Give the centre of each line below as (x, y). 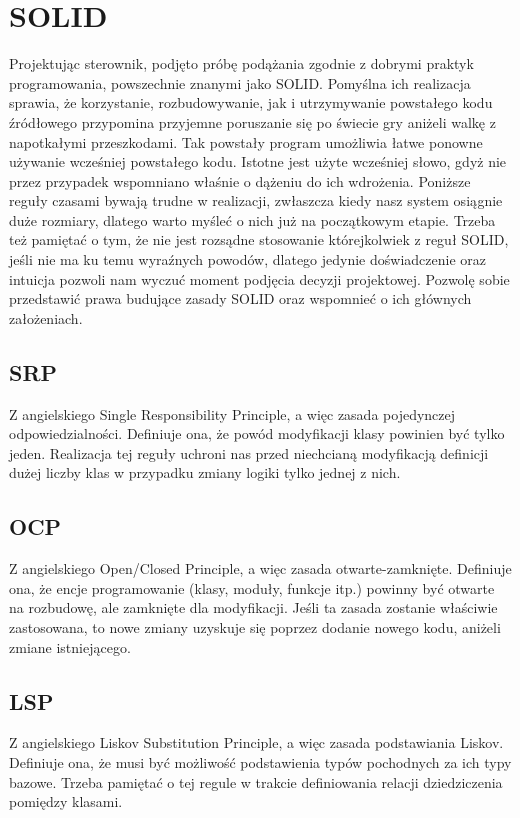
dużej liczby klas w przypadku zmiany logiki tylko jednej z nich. (205, 472)
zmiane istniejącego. (70, 646)
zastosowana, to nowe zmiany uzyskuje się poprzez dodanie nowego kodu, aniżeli (255, 627)
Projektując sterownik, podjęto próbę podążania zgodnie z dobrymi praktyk (241, 63)
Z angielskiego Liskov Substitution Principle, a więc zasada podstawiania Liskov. (256, 742)
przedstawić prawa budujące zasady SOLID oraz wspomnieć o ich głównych (240, 298)
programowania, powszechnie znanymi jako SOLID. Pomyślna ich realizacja (240, 82)
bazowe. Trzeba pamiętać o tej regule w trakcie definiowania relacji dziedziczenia (256, 781)
